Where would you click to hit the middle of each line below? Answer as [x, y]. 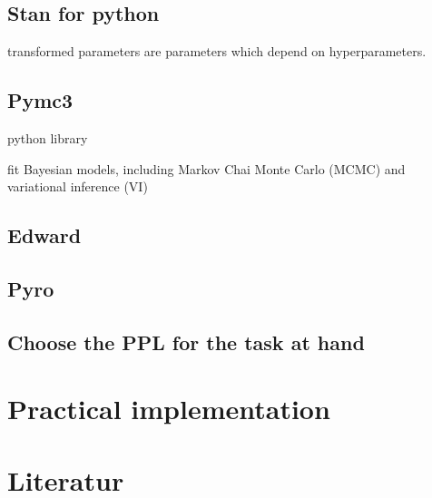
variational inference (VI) [78, 186]
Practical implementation [169, 409]
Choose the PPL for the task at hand [186, 342]
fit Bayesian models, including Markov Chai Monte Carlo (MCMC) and [206, 168]
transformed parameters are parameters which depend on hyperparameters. [217, 51]
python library [48, 138]
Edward [44, 235]
